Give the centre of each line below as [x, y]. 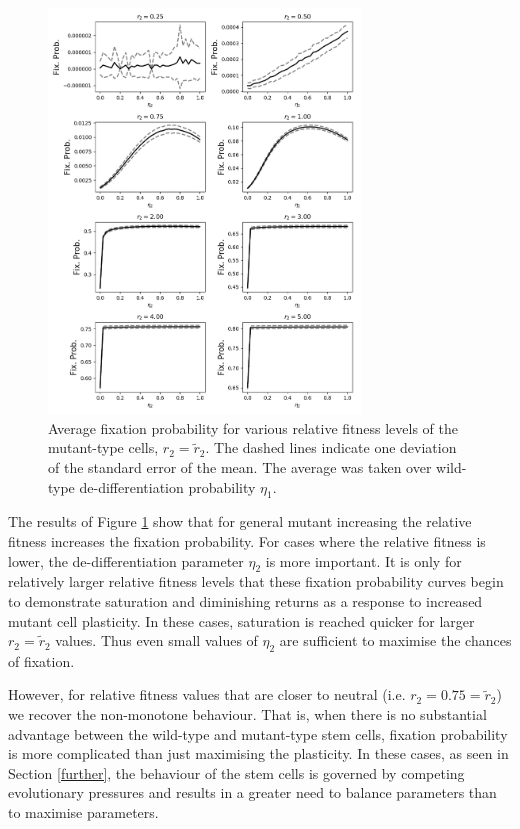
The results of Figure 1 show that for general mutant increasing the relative [240, 521]
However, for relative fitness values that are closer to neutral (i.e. [207, 694]
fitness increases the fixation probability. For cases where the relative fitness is [247, 540]
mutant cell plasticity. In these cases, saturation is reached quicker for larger [241, 620]
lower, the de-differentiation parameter [126, 560]
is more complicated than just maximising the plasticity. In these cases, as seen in [258, 753]
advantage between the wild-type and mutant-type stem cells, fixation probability [258, 733]
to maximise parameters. [83, 812]
